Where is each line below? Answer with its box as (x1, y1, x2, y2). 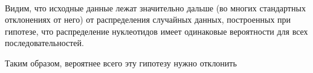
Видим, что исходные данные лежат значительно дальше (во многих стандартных (5, 1, 306, 14)
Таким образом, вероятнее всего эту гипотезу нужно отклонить (5, 56, 237, 69)
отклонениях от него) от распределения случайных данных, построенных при (5, 13, 291, 26)
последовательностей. (5, 36, 84, 49)
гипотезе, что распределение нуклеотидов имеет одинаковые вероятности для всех (5, 25, 308, 37)
